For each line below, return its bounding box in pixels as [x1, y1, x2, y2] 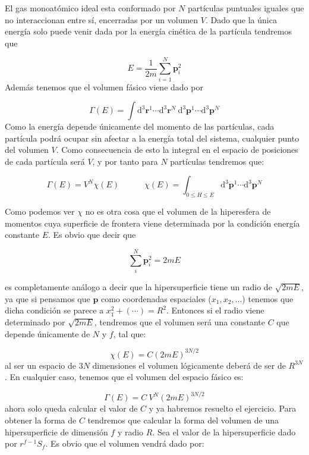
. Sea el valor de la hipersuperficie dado [152, 425, 296, 438]
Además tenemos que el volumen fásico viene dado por [5, 80, 203, 93]
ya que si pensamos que [5, 292, 90, 305]
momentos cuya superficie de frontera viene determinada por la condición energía [5, 216, 300, 229]
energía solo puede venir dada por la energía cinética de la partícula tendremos [5, 25, 292, 37]
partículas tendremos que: [170, 155, 264, 167]
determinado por [5, 315, 65, 328]
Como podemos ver [5, 205, 75, 218]
